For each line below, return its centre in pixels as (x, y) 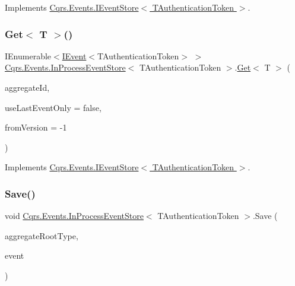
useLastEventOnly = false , (53, 107)
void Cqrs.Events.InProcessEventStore (74, 216)
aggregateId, (27, 87)
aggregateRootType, (42, 235)
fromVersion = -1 (36, 127)
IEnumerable (28, 55)
